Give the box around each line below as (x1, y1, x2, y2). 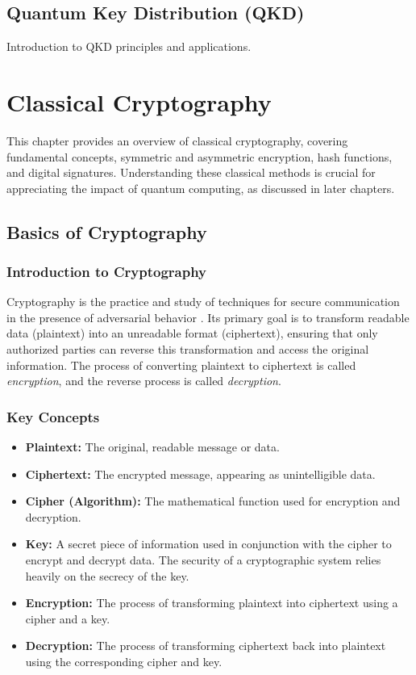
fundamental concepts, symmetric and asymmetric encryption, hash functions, (6, 148, 393, 165)
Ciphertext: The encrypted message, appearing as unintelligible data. (25, 465, 376, 482)
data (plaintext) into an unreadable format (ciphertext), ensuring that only (6, 325, 378, 342)
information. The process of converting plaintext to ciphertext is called (6, 356, 356, 373)
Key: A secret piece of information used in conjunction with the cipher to (25, 535, 392, 552)
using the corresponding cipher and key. (25, 653, 223, 670)
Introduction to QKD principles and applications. (6, 38, 252, 55)
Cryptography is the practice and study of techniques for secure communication (6, 293, 400, 310)
